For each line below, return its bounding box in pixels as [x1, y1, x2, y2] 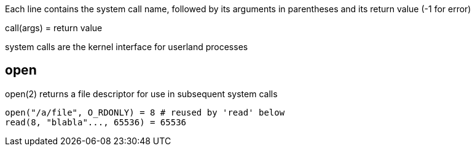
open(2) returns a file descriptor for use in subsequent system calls [5, 88, 278, 99]
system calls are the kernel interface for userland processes [5, 42, 248, 52]
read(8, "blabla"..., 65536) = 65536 [5, 117, 187, 127]
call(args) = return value [5, 23, 103, 33]
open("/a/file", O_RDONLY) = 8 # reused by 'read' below [5, 107, 285, 117]
